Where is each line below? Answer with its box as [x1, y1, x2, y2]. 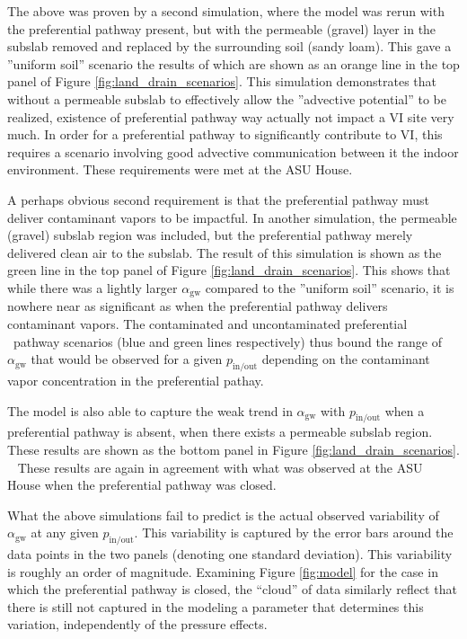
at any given [31, 523, 99, 542]
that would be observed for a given [31, 350, 223, 368]
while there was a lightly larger [7, 278, 178, 297]
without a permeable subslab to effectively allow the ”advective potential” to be [7, 89, 446, 108]
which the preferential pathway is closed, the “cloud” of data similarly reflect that [7, 580, 457, 599]
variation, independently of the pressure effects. [7, 615, 268, 634]
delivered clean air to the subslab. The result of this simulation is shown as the [7, 243, 442, 262]
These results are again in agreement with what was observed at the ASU [17, 457, 423, 476]
